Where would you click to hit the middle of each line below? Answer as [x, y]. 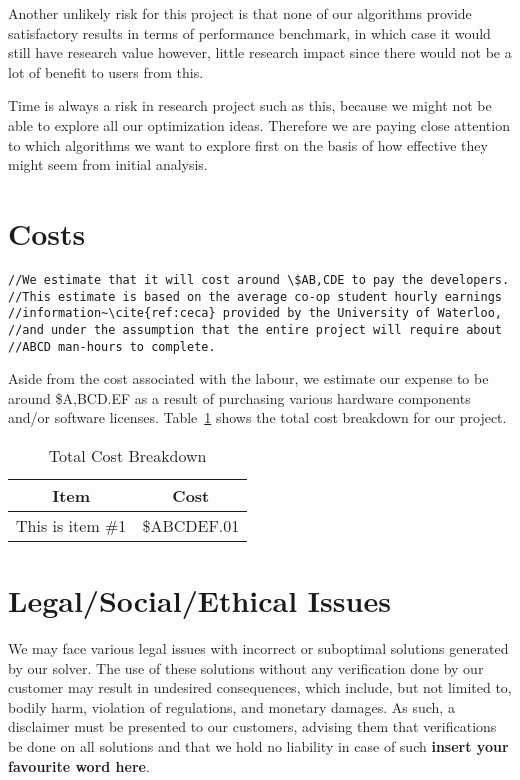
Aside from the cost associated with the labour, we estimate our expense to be [248, 378]
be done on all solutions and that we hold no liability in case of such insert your [258, 746]
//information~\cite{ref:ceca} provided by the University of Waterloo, [255, 313]
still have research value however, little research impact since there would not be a [260, 52]
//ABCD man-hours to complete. [112, 346]
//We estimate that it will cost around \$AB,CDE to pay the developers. [259, 279]
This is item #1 [71, 525]
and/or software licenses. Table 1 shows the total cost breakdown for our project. [257, 417]
